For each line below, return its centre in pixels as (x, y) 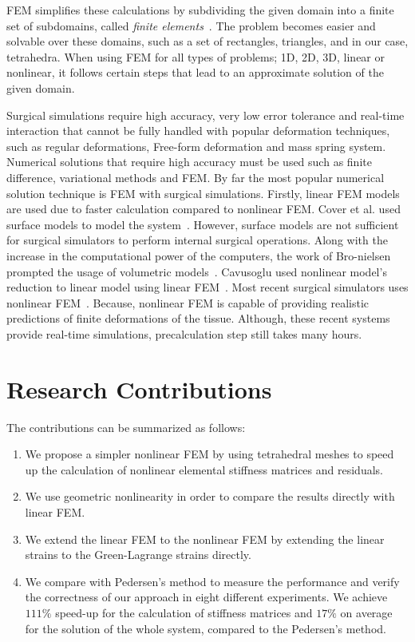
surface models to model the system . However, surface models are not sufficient (203, 224)
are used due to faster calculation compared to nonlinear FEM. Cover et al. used (204, 209)
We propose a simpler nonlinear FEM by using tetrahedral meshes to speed (209, 454)
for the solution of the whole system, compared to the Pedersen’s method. (206, 628)
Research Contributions (139, 388)
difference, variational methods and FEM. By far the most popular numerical (196, 177)
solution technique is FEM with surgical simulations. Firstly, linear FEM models (203, 193)
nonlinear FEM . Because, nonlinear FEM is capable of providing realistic (188, 302)
